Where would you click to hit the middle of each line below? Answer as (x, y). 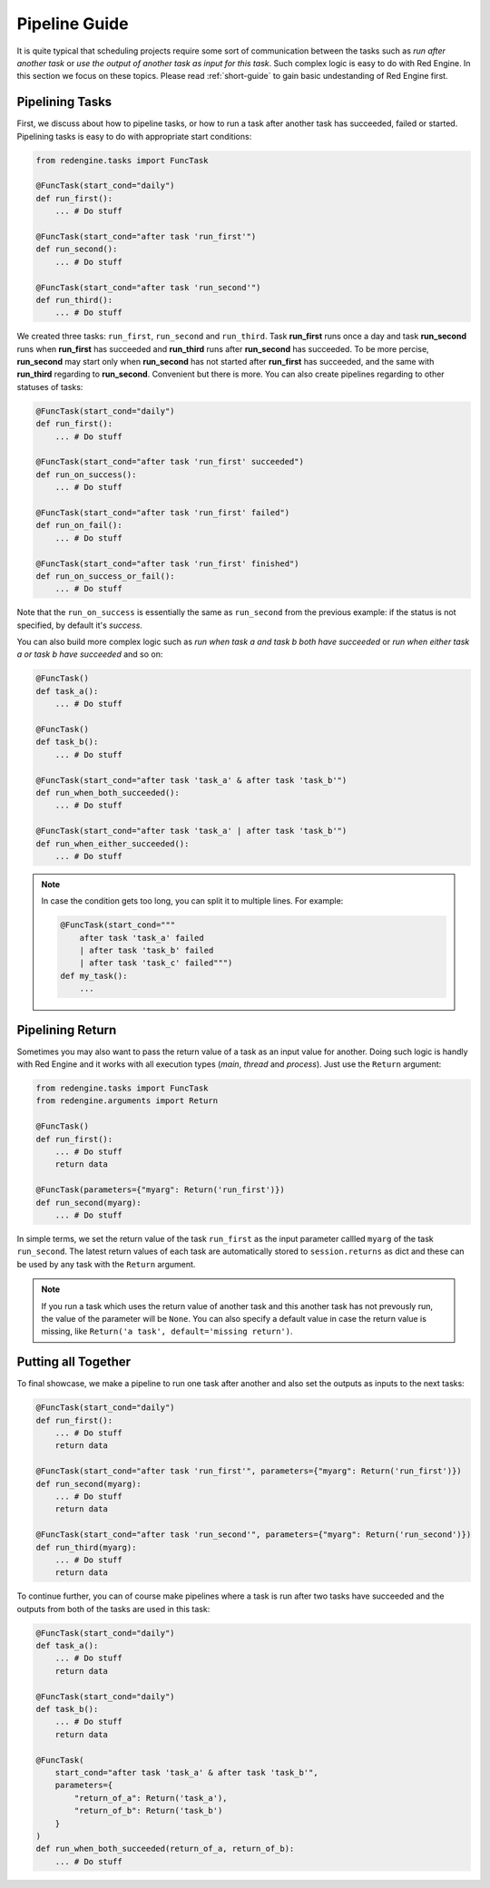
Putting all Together (74, 1362)
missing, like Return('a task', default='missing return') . (167, 1331)
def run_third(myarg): (86, 1547)
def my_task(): (94, 976)
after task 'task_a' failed (142, 938)
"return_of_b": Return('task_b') (148, 1811)
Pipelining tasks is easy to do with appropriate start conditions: (134, 136)
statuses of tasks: (50, 386)
